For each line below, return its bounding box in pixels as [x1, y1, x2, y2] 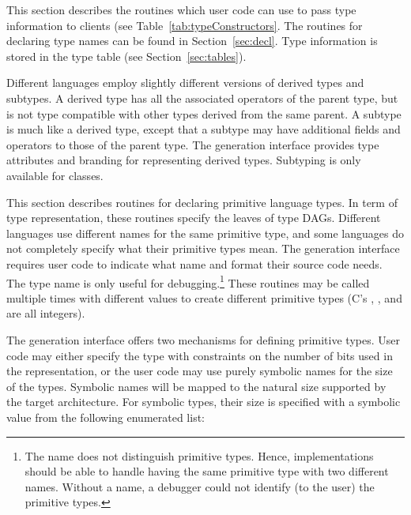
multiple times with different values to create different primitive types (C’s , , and [6, 289, 402, 306]
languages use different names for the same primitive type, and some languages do [6, 224, 404, 241]
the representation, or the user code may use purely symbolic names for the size [6, 363, 393, 379]
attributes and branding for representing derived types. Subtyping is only [6, 152, 361, 168]
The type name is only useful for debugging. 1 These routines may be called [6, 272, 370, 291]
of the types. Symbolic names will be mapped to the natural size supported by [6, 378, 386, 394]
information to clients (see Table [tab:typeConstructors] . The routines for [6, 17, 363, 33]
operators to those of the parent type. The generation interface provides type [6, 136, 379, 152]
